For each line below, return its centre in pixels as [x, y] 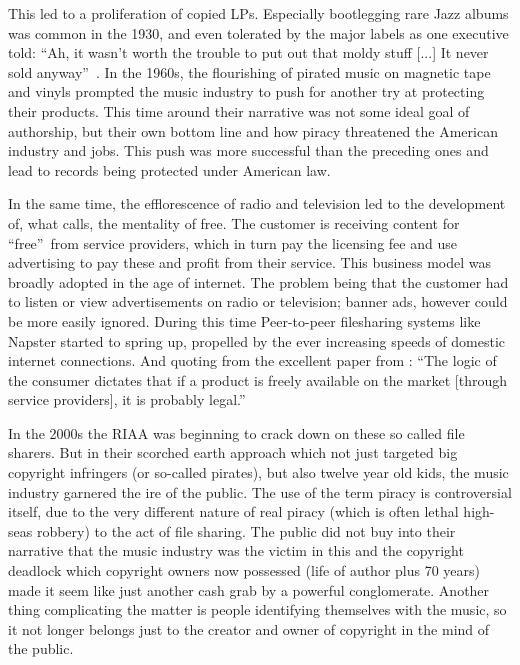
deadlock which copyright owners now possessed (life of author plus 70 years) [244, 570]
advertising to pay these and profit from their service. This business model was [250, 262]
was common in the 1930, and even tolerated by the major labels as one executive [258, 32]
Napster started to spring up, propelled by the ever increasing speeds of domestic [256, 340]
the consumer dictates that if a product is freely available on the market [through [257, 379]
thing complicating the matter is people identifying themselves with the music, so [257, 609]
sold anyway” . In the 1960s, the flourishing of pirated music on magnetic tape [249, 71]
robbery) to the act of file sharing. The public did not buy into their [246, 530]
